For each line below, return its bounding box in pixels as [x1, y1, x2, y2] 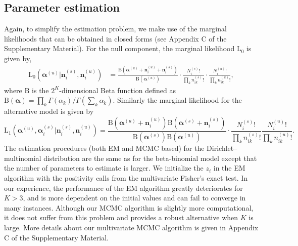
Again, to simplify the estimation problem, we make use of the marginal [4, 23, 227, 34]
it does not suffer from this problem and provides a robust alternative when [4, 212, 238, 223]
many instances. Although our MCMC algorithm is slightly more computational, [4, 202, 254, 213]
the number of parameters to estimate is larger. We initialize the [4, 162, 204, 173]
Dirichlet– [207, 143, 237, 153]
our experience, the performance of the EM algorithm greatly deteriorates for [4, 182, 243, 193]
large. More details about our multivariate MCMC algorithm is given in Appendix [4, 222, 259, 232]
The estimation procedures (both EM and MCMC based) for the [4, 143, 205, 153]
